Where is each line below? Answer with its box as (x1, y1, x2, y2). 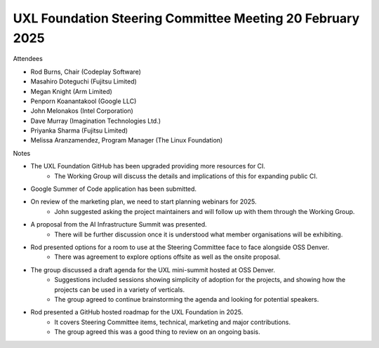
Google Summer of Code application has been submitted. (30, 185, 197, 193)
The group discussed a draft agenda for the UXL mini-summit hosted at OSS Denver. (30, 265, 275, 274)
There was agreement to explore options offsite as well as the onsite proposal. (54, 253, 281, 261)
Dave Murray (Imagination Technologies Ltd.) (30, 116, 161, 125)
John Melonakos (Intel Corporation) (30, 107, 133, 115)
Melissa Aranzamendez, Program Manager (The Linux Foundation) (30, 136, 223, 145)
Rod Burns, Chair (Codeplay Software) (30, 67, 142, 76)
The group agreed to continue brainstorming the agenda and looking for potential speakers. (54, 295, 319, 303)
